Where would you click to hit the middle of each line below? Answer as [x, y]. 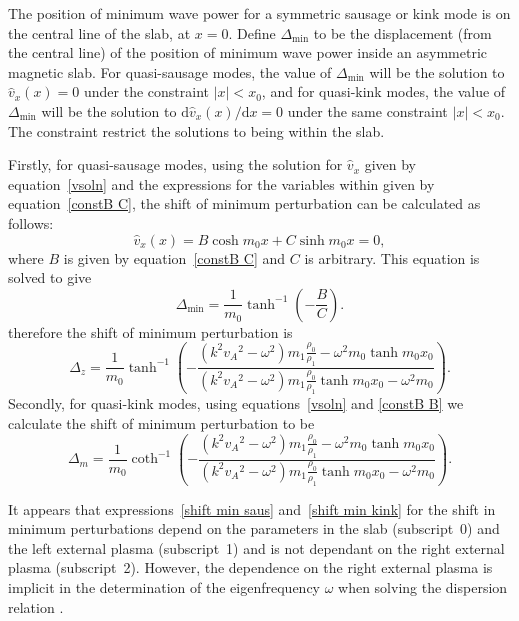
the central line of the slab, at [99, 32]
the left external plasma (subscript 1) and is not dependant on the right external [256, 547]
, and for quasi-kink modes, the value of [383, 91]
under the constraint [146, 91]
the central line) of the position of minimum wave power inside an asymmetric [248, 52]
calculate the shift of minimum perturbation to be [161, 422]
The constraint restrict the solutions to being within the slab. [196, 130]
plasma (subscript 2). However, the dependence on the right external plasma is [250, 567]
